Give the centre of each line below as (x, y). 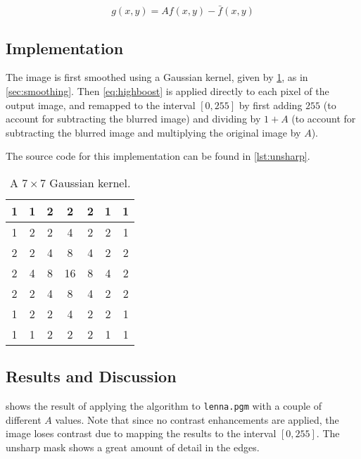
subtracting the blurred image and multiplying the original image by (153, 132)
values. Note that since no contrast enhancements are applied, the (197, 419)
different (24, 419)
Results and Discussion (91, 376)
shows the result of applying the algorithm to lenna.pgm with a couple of (164, 406)
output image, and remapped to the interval (101, 105)
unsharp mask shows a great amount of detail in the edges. (133, 447)
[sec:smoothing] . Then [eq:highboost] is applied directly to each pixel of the (167, 91)
